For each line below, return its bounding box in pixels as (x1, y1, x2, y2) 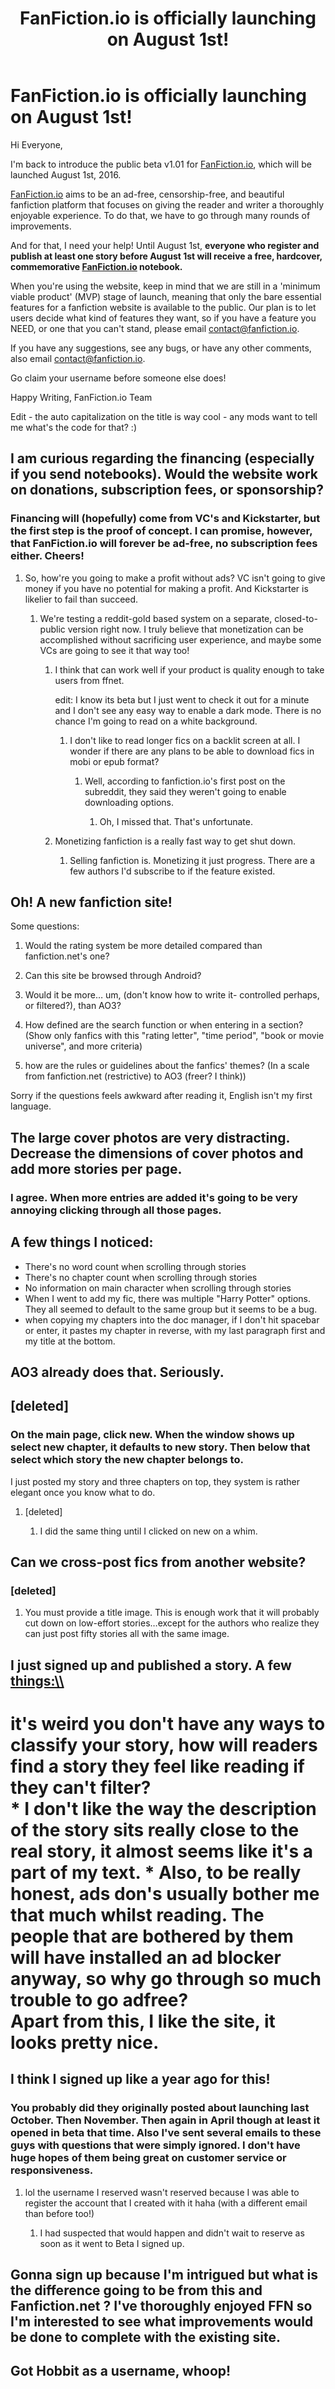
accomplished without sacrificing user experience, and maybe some (39, 633, 322, 646)
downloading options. (84, 796, 174, 808)
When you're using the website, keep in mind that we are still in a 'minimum (10, 280, 321, 292)
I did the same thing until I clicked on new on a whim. (39, 1525, 258, 1537)
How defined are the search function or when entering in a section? (24, 1019, 304, 1031)
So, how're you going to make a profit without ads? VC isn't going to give (24, 572, 326, 584)
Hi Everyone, (10, 138, 63, 151)
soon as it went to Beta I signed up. (39, 2237, 185, 2249)
